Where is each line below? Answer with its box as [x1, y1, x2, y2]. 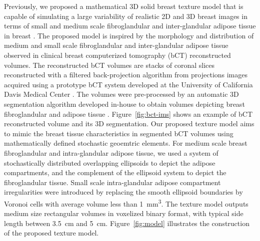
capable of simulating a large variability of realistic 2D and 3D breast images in [4, 10, 247, 21]
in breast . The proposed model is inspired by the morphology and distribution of [4, 30, 254, 40]
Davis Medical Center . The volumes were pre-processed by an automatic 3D [4, 89, 239, 99]
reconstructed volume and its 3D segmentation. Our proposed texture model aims [4, 118, 254, 129]
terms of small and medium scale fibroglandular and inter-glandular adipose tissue [4, 20, 256, 31]
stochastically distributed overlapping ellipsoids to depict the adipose [4, 157, 215, 168]
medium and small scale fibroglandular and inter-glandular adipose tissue [4, 40, 228, 50]
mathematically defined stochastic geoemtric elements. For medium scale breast [4, 138, 247, 148]
